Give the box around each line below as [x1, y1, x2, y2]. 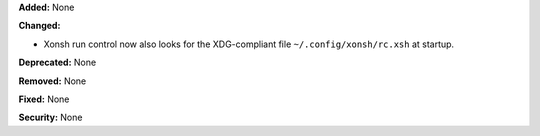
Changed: [18, 20, 61, 32]
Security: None [18, 111, 83, 124]
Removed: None [18, 75, 87, 87]
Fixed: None [18, 93, 70, 105]
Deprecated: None [18, 56, 97, 69]
